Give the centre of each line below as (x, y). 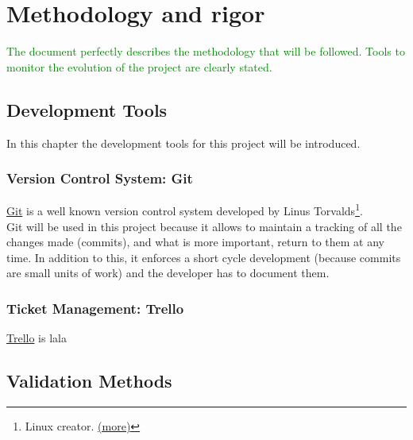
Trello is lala (37, 338)
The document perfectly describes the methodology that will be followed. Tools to (206, 51)
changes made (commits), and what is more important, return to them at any (195, 242)
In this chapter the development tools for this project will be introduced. (183, 143)
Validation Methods (89, 381)
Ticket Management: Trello (95, 308)
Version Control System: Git (100, 178)
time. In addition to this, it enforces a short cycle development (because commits (204, 257)
